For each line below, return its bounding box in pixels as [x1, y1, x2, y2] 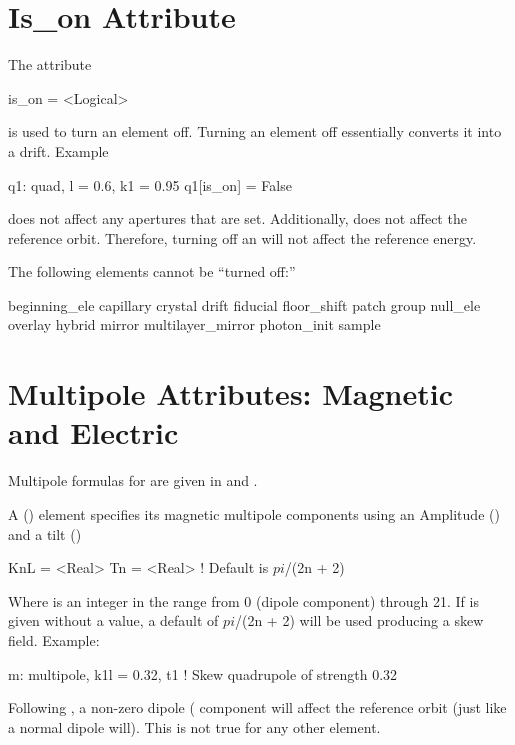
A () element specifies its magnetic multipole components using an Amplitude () [8, 503, 500, 524]
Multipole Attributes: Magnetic [8, 373, 453, 414]
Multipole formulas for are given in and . [8, 470, 258, 491]
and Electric [8, 412, 179, 453]
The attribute [8, 54, 92, 75]
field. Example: [8, 629, 100, 650]
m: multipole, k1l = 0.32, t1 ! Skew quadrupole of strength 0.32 [8, 663, 398, 684]
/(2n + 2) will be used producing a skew [234, 610, 484, 631]
